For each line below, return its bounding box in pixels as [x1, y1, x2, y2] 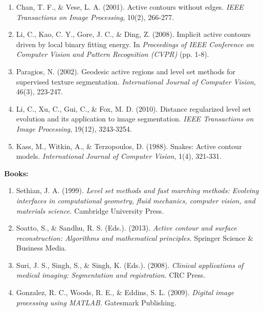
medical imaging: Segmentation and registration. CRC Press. [16, 269, 206, 280]
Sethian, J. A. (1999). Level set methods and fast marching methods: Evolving [16, 185, 259, 196]
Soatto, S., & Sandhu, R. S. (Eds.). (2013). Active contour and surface [16, 222, 237, 233]
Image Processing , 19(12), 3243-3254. [16, 123, 132, 134]
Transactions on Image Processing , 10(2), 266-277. [16, 11, 174, 22]
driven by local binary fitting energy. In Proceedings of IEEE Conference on [16, 38, 254, 49]
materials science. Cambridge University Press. [16, 205, 164, 216]
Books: [4, 168, 29, 178]
